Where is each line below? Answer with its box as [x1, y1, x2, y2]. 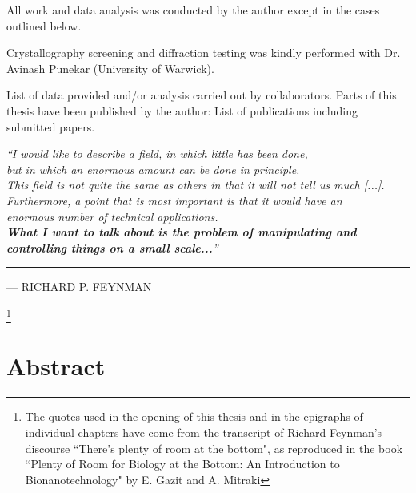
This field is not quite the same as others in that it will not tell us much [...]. [6, 176, 385, 193]
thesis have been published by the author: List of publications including [6, 102, 358, 119]
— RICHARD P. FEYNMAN [6, 278, 152, 295]
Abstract [6, 350, 106, 382]
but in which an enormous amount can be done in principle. [6, 160, 300, 177]
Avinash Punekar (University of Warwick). [6, 59, 214, 76]
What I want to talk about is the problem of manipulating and [6, 224, 357, 240]
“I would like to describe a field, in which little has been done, [6, 145, 308, 162]
